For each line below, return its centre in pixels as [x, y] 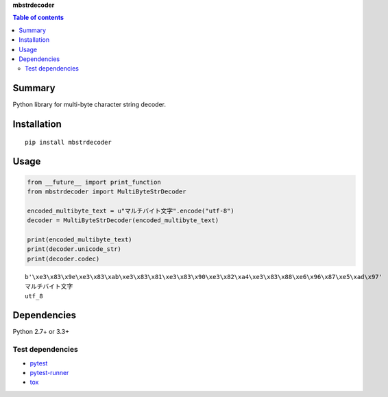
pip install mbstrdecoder [69, 142]
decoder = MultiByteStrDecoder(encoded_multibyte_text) [123, 220]
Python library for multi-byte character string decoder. [89, 105]
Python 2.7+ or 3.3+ [41, 332]
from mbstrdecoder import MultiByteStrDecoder [107, 192]
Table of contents [38, 18]
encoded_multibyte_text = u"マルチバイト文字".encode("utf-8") [131, 210]
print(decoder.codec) [63, 258]
